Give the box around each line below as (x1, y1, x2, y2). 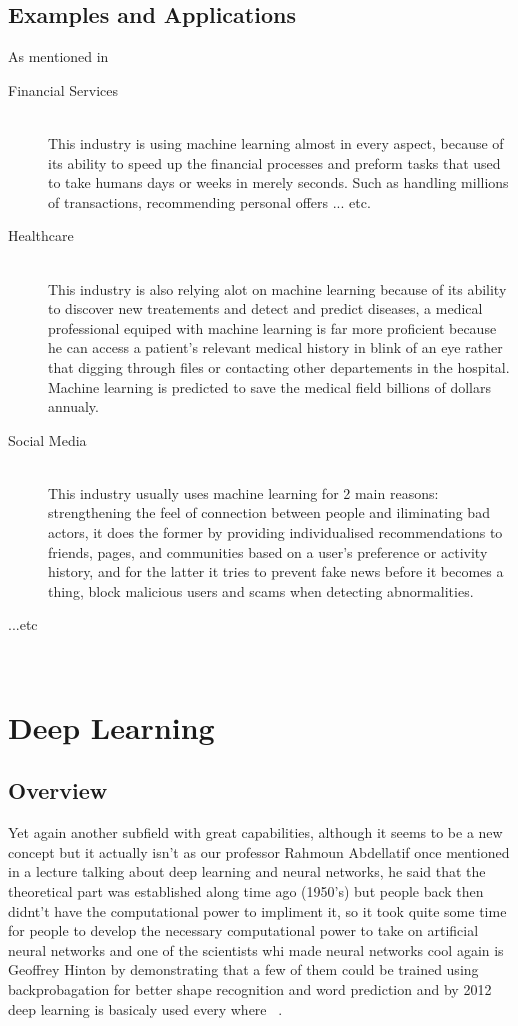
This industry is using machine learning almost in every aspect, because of (48, 132, 504, 153)
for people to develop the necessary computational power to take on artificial (8, 920, 479, 941)
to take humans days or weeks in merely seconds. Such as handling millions (48, 172, 509, 193)
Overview (8, 775, 108, 806)
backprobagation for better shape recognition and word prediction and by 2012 (8, 978, 492, 999)
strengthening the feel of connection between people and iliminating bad (48, 502, 490, 523)
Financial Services (8, 79, 118, 100)
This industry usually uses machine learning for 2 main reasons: (48, 482, 439, 503)
